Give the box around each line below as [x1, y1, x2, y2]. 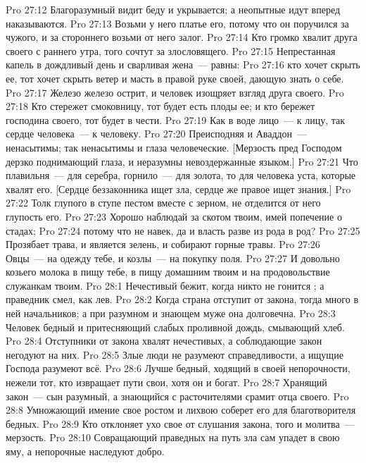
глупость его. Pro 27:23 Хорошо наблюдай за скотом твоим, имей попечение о [6, 209, 342, 223]
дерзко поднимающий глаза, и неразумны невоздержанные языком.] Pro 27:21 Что [6, 154, 358, 168]
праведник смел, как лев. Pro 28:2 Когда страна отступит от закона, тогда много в [6, 292, 359, 307]
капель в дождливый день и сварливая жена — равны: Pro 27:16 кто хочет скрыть [6, 57, 360, 72]
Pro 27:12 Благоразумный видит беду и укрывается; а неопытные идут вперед [6, 2, 341, 16]
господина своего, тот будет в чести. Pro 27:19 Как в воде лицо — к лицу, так [6, 112, 346, 127]
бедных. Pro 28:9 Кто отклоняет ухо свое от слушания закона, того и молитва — [6, 416, 355, 431]
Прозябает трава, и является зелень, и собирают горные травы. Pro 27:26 [6, 237, 320, 252]
